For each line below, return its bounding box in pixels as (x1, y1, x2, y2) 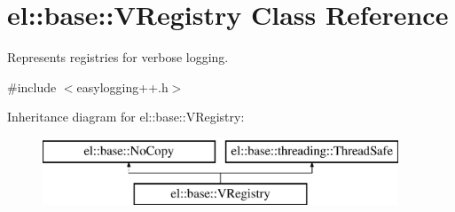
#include (7, 77, 57, 96)
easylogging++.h (76, 77, 169, 96)
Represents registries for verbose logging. (7, 48, 229, 67)
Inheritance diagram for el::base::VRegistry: (7, 107, 245, 126)
